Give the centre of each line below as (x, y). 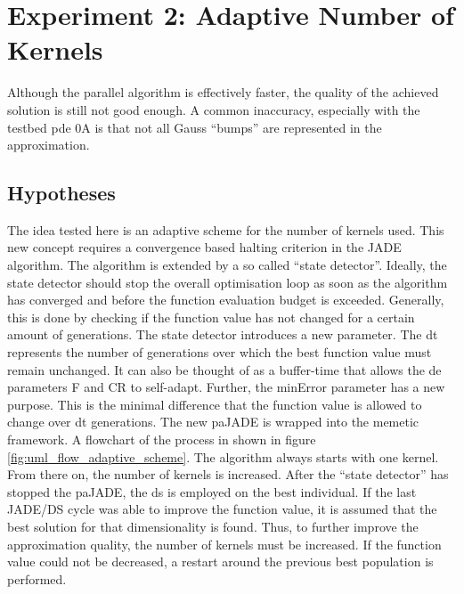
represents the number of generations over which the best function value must (220, 352)
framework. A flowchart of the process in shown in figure (162, 439)
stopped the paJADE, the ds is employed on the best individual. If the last (212, 491)
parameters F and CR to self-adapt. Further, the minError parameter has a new (226, 387)
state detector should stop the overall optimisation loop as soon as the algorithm (228, 282)
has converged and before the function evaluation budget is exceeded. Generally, (226, 300)
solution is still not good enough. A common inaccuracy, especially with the (214, 109)
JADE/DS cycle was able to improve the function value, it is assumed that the (222, 509)
